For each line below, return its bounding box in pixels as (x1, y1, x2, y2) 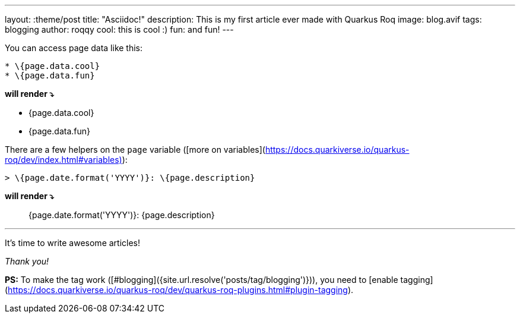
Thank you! (5, 256, 49, 266)
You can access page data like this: (5, 43, 143, 53)
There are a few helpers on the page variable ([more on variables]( (5, 144, 265, 155)
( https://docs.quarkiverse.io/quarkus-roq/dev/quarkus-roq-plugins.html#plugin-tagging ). (5, 285, 354, 295)
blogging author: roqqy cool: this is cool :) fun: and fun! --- (5, 24, 234, 34)
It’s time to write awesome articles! (5, 238, 141, 248)
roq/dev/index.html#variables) (5, 155, 122, 165)
